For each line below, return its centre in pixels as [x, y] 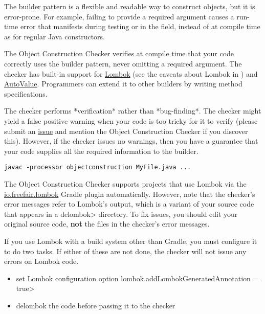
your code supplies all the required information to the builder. [101, 151]
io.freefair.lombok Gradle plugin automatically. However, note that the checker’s [130, 194]
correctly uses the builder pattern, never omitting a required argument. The [123, 63]
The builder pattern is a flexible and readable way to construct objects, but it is [130, 6]
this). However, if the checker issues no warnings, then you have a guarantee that [131, 141]
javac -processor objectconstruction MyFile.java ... [98, 167]
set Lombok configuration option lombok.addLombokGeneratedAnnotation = [137, 278]
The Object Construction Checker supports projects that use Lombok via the [125, 183]
